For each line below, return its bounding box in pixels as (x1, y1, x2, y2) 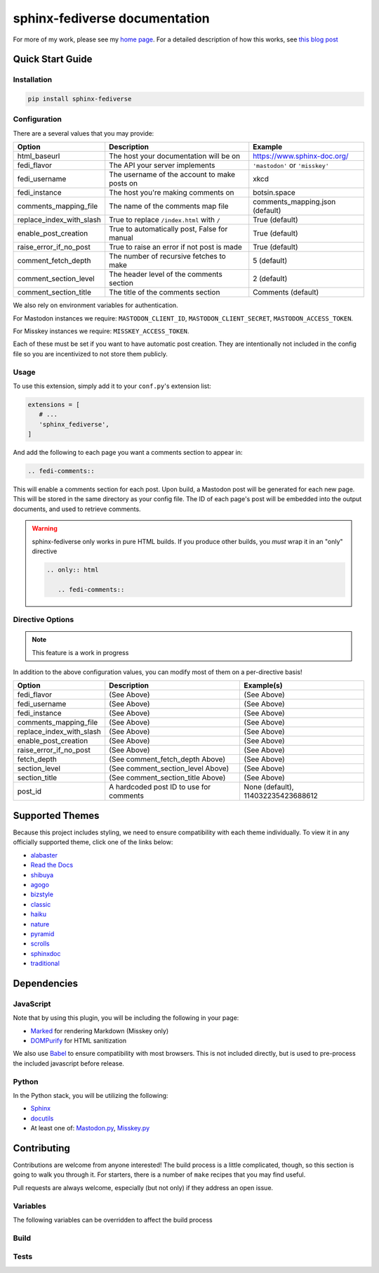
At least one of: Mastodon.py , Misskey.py (30, 1124, 150, 1132)
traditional (30, 959, 60, 968)
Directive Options (13, 615, 74, 625)
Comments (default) (253, 287, 319, 297)
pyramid (30, 929, 55, 938)
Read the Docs (30, 861, 74, 870)
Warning (32, 524, 58, 533)
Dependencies (13, 977, 79, 989)
